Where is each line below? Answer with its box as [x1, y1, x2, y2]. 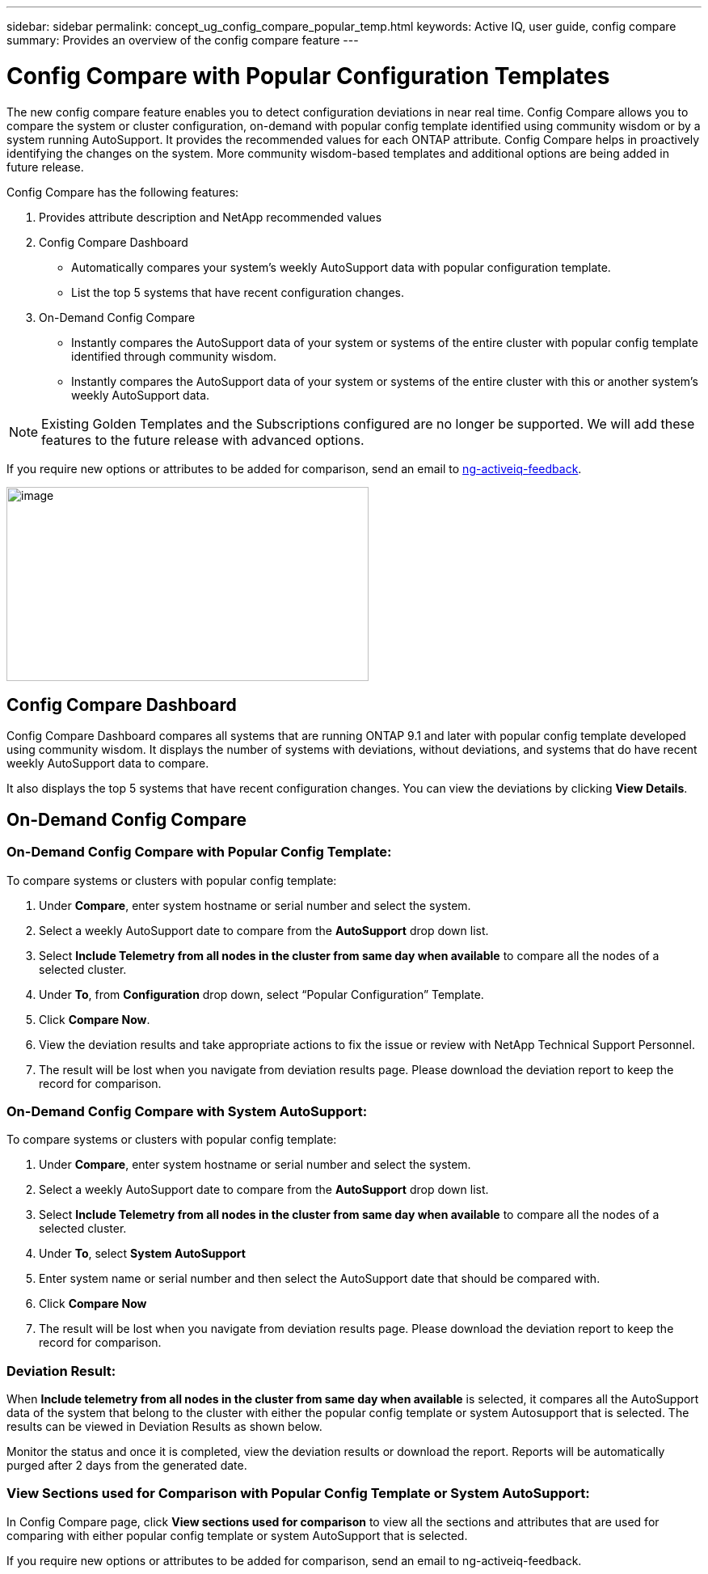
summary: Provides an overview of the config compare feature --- [6, 33, 359, 47]
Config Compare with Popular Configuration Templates [6, 61, 610, 90]
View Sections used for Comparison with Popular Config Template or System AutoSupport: [6, 1485, 590, 1502]
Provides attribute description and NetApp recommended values [39, 209, 382, 224]
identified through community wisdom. [71, 349, 277, 363]
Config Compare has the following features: [6, 184, 239, 199]
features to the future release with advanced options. [41, 431, 365, 448]
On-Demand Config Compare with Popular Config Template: [6, 844, 392, 861]
